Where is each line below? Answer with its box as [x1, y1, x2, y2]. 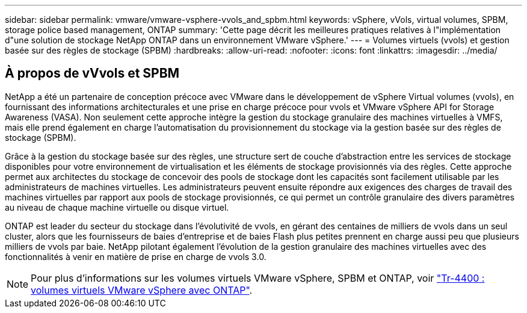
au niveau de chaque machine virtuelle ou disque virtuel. [5, 202, 229, 212]
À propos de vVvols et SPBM [5, 66, 180, 81]
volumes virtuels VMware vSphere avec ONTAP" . [31, 284, 253, 296]
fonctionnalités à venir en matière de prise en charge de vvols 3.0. [5, 251, 267, 262]
